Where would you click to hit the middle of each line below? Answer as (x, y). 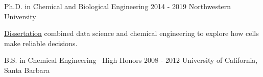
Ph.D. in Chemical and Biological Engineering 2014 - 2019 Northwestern (117, 6)
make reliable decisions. (41, 43)
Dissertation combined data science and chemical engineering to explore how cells (131, 33)
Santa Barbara (27, 70)
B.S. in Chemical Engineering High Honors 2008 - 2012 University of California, (131, 60)
